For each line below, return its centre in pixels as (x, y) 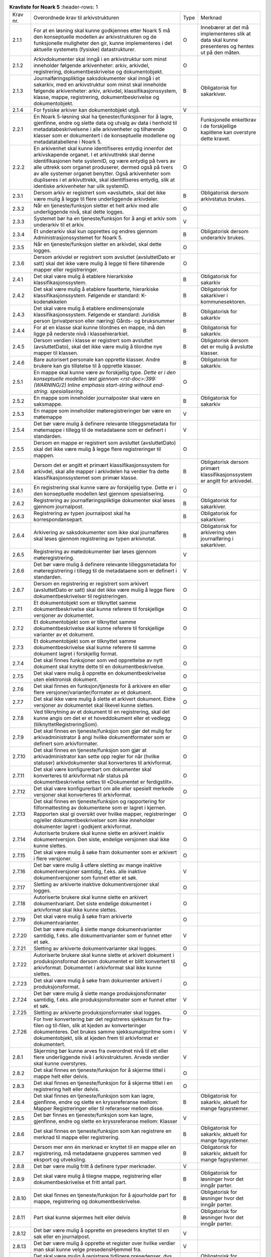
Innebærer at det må (225, 28)
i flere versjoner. (53, 859)
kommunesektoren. (223, 302)
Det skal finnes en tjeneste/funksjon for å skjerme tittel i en (103, 1083)
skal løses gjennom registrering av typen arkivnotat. (95, 539)
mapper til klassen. (56, 353)
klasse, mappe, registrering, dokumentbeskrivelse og (96, 97)
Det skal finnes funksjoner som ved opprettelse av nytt (98, 660)
